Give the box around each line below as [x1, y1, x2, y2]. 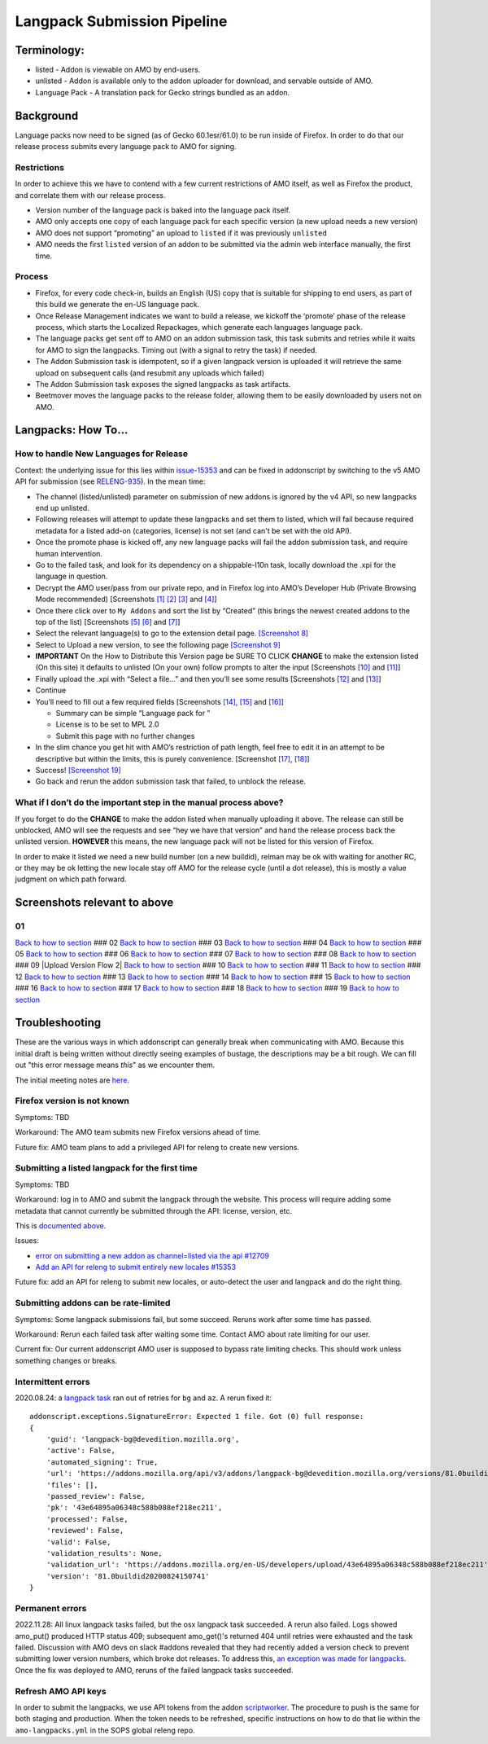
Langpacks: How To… [15, 424, 129, 437]
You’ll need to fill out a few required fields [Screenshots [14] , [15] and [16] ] [35, 696, 285, 706]
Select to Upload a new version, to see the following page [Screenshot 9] [35, 639, 281, 649]
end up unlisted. [35, 503, 89, 512]
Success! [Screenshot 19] [35, 765, 121, 775]
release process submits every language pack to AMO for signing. [15, 142, 237, 152]
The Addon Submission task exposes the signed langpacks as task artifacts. [35, 379, 291, 389]
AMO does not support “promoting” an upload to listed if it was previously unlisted [35, 228, 327, 238]
